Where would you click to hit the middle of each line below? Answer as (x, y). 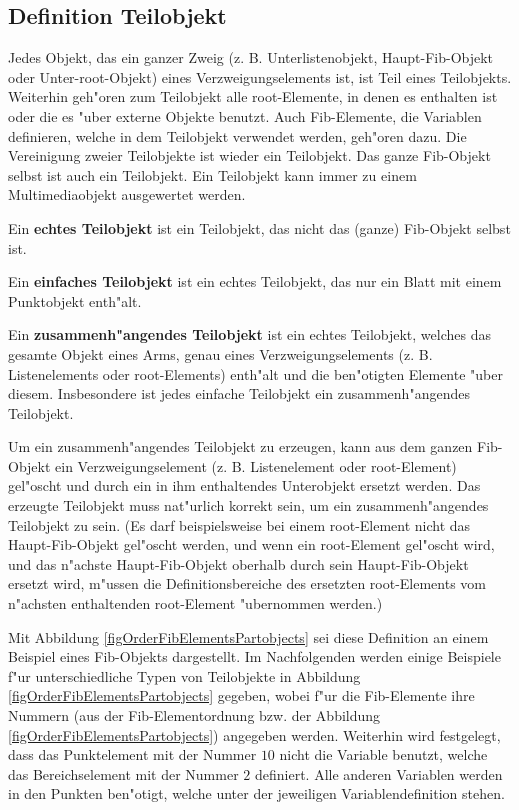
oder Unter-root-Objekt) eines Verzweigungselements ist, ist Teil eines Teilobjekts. (260, 76)
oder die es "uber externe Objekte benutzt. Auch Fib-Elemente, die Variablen (245, 115)
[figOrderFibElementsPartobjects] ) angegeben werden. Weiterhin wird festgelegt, (254, 734)
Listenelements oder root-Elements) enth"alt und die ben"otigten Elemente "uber (255, 373)
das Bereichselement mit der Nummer (123, 773)
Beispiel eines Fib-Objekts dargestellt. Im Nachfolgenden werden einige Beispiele (254, 656)
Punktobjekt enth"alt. (75, 300)
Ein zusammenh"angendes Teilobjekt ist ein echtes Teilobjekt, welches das (249, 334)
